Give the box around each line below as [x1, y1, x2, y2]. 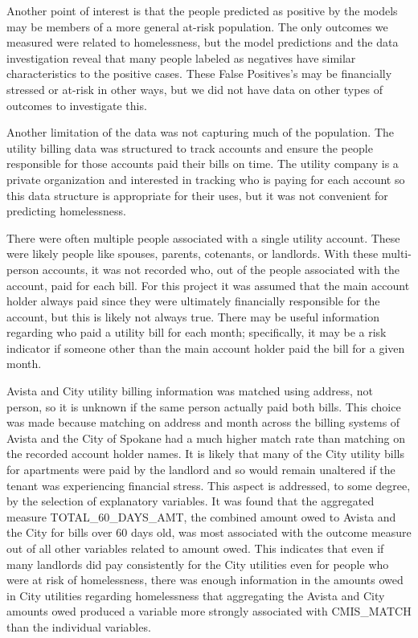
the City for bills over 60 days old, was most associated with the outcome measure [6, 524, 412, 541]
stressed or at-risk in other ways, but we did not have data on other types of [6, 80, 383, 97]
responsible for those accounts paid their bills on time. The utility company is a [6, 155, 399, 172]
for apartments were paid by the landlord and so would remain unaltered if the [6, 461, 395, 478]
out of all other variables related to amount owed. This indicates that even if [6, 540, 384, 556]
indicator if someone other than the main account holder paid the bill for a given [6, 339, 405, 356]
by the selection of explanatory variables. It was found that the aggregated [6, 493, 375, 509]
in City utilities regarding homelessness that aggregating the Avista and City [6, 587, 385, 603]
